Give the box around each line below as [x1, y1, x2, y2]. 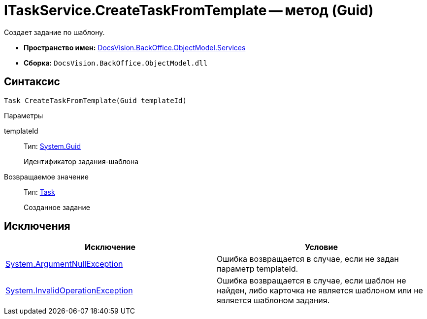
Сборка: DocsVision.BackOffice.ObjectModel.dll [24, 58, 208, 67]
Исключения [4, 220, 70, 233]
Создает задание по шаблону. [4, 28, 105, 36]
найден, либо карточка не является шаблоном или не [217, 285, 423, 296]
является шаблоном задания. [217, 295, 330, 306]
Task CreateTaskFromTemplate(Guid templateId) [4, 96, 187, 105]
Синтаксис [4, 75, 60, 88]
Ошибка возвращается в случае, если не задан [217, 254, 399, 264]
